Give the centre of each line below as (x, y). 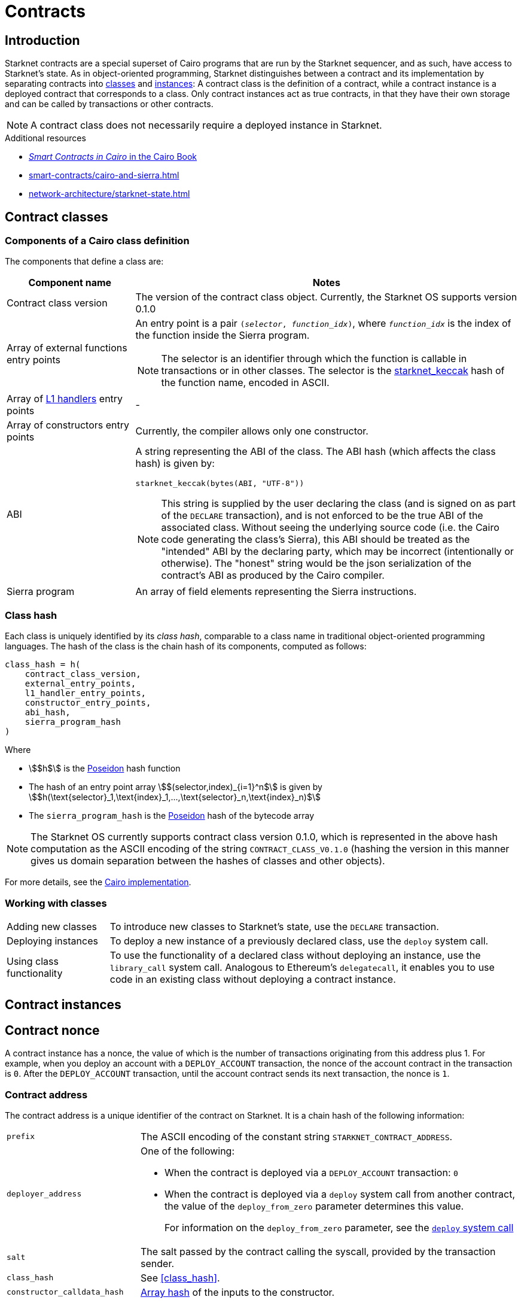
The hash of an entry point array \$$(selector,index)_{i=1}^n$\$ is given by (176, 787)
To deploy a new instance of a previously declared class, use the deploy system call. (299, 941)
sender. (158, 1263)
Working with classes (56, 903)
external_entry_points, (80, 684)
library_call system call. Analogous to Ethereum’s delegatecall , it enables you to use (302, 967)
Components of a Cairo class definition (97, 241)
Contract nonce (52, 1030)
